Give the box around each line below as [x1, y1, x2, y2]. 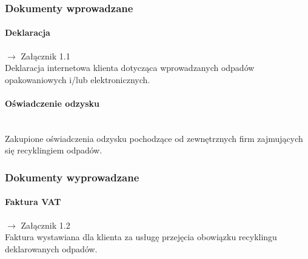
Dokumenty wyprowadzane [5, 169, 139, 184]
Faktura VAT [5, 195, 61, 208]
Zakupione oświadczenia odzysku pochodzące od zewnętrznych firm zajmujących [5, 132, 303, 144]
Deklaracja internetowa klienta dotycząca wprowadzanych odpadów [5, 61, 255, 74]
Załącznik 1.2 [21, 218, 70, 231]
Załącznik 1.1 [21, 49, 70, 62]
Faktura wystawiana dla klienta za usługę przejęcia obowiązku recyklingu [5, 230, 277, 243]
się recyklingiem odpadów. [5, 144, 102, 156]
